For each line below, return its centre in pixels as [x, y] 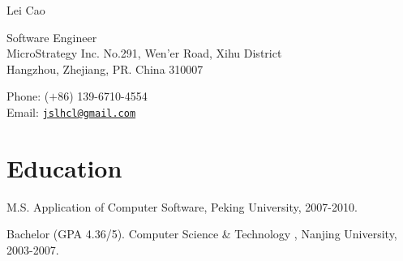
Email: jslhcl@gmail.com [71, 111]
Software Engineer [52, 37]
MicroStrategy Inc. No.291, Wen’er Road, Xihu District [144, 53]
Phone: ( [28, 96]
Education [64, 167]
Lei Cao [26, 10]
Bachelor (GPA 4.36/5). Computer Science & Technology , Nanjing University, [202, 234]
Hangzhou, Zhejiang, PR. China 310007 [105, 68]
